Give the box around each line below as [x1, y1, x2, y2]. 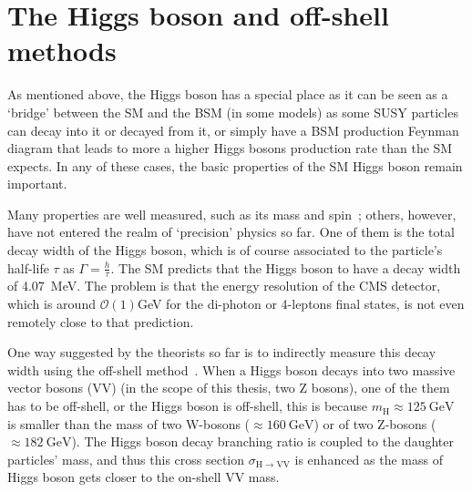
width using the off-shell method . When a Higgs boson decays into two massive [7, 360, 456, 379]
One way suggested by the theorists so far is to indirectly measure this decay [7, 343, 436, 362]
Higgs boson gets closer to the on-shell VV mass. [7, 467, 280, 487]
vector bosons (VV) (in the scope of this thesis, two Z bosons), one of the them [7, 378, 450, 397]
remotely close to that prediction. [7, 312, 194, 331]
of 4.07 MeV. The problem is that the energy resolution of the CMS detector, [7, 276, 441, 295]
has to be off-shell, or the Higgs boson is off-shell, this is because [7, 396, 368, 415]
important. [7, 174, 67, 193]
